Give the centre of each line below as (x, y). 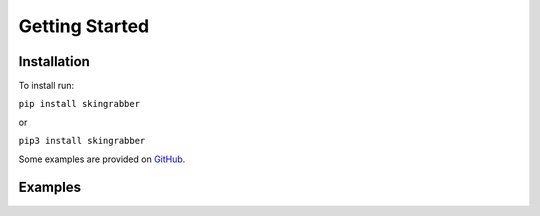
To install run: (46, 86)
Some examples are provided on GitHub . (102, 159)
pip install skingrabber (79, 104)
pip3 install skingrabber (82, 141)
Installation (54, 61)
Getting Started (84, 26)
